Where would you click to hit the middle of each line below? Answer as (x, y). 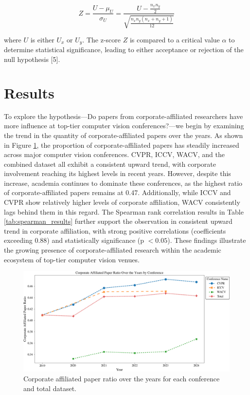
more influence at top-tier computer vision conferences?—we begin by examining (124, 126)
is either (42, 39)
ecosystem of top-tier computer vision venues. (72, 259)
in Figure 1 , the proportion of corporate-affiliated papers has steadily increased (122, 145)
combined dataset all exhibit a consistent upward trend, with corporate (110, 164)
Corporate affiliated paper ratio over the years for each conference (122, 379)
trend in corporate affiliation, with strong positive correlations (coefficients (115, 230)
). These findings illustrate (207, 240)
